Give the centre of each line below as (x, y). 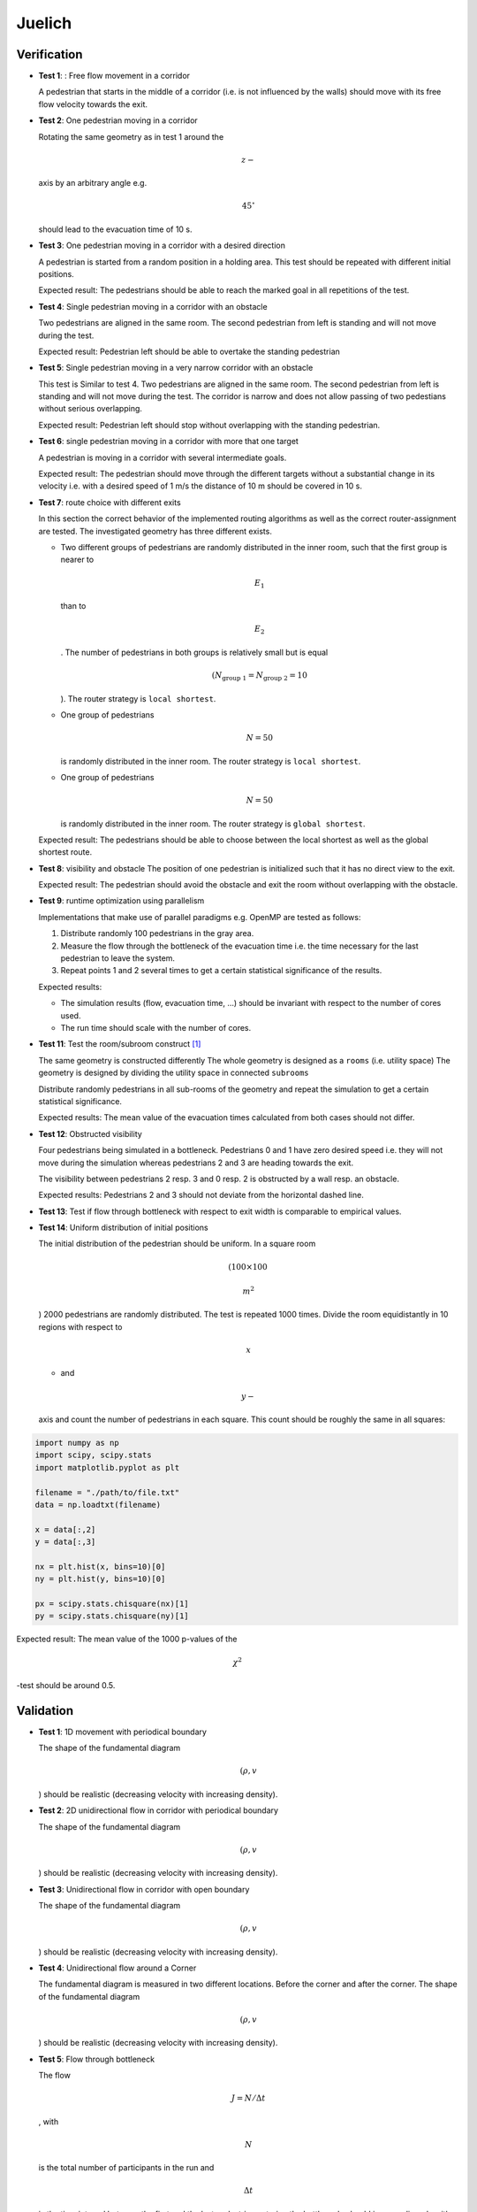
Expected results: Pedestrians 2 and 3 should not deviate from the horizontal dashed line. (201, 1195)
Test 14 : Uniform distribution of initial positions (123, 1228)
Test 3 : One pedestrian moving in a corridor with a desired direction (162, 246)
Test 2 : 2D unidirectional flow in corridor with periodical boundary (158, 1810)
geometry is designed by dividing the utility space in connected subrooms (174, 1073)
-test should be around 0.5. (66, 1685)
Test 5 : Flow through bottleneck (96, 2059)
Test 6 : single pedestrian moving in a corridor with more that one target (169, 442)
